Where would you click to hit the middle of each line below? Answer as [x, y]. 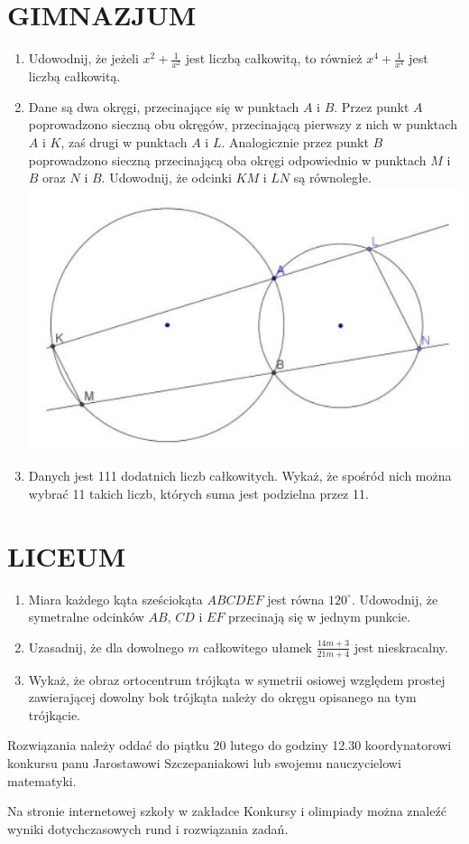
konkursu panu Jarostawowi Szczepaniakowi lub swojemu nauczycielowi [204, 763]
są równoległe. [332, 178]
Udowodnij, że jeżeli [83, 58]
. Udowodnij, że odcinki [166, 178]
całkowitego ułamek [257, 647]
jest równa [296, 599]
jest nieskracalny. [401, 647]
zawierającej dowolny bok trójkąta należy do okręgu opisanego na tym [222, 697]
